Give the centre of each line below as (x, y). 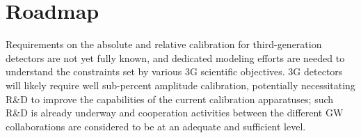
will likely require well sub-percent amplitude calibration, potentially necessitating (180, 85)
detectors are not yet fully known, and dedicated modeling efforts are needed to (175, 58)
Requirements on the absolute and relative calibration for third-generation (164, 44)
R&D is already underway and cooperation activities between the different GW (175, 113)
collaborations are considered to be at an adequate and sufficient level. (156, 126)
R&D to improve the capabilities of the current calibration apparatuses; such (170, 99)
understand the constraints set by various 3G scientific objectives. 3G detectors (174, 71)
